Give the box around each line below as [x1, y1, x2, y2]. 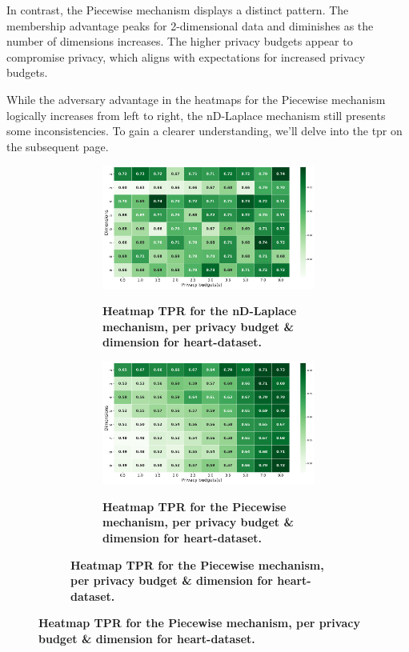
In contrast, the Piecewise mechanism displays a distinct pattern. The [6, 2, 349, 18]
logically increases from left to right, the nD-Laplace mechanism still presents [6, 106, 386, 123]
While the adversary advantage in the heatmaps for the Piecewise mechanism [6, 90, 386, 107]
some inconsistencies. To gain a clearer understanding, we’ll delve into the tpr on [6, 122, 403, 139]
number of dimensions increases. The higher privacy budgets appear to [6, 33, 353, 50]
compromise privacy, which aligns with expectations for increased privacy [6, 48, 366, 65]
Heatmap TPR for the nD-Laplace [102, 302, 297, 319]
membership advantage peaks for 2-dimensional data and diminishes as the [6, 17, 374, 34]
